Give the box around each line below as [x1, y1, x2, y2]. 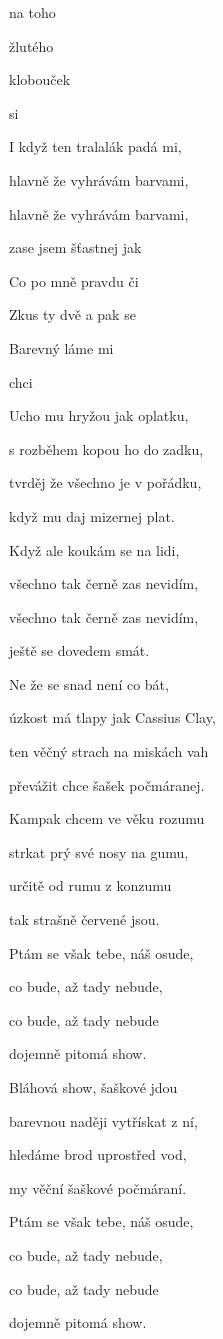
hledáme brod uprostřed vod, [9, 1144, 187, 1165]
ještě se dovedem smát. [9, 640, 150, 661]
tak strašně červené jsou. [9, 909, 160, 930]
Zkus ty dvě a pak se [9, 304, 136, 325]
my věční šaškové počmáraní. [9, 1177, 187, 1198]
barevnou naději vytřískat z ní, [9, 1110, 198, 1131]
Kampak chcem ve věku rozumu [9, 808, 205, 829]
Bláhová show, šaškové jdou [9, 1077, 178, 1097]
